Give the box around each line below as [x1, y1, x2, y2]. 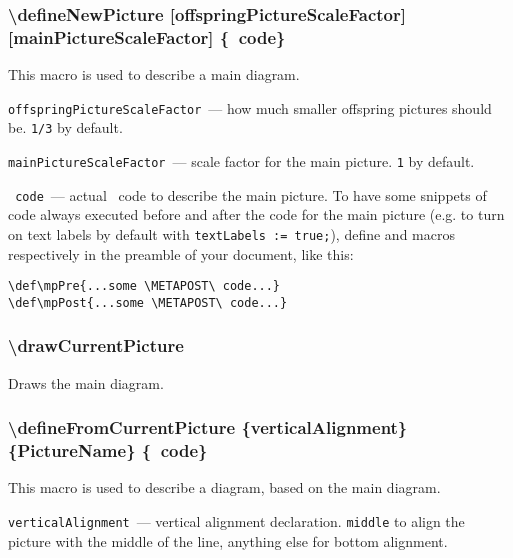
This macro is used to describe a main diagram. [8, 64, 300, 85]
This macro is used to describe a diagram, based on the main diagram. [8, 477, 441, 498]
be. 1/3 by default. [8, 117, 123, 138]
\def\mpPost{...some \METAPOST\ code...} [8, 295, 288, 310]
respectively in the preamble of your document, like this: [8, 243, 354, 264]
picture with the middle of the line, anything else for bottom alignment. [8, 530, 448, 551]
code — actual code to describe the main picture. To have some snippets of [15, 184, 487, 205]
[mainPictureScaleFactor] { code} [8, 24, 286, 49]
